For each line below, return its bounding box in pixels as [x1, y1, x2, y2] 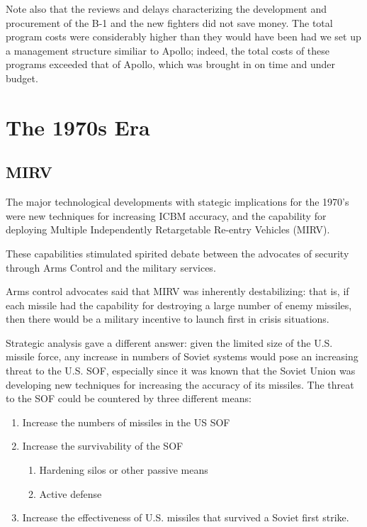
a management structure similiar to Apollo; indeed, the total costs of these [6, 43, 330, 57]
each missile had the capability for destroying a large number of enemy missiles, [6, 297, 352, 312]
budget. [6, 70, 38, 85]
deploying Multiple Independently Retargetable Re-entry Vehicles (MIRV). [6, 222, 330, 237]
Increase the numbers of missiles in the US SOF [22, 414, 230, 429]
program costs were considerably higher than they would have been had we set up [6, 29, 361, 44]
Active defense [39, 486, 102, 501]
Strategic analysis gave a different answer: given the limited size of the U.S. [6, 335, 333, 350]
